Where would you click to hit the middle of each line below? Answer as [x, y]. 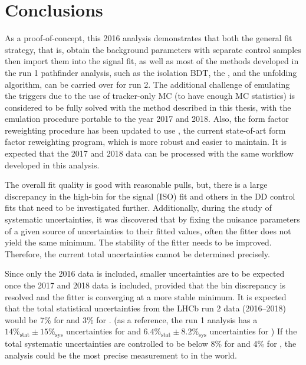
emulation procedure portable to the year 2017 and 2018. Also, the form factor [147, 119]
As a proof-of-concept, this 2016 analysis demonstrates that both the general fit [149, 38]
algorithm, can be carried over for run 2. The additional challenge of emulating [147, 84]
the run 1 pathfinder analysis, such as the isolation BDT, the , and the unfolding [151, 72]
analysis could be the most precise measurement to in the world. [121, 355]
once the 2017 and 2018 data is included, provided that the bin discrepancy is [145, 285]
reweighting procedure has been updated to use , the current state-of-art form [145, 130]
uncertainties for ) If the [253, 331]
